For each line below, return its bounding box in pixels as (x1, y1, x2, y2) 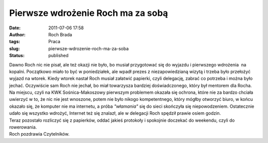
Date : (9, 25, 21, 31)
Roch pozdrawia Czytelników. (9, 131, 69, 137)
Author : (9, 31, 26, 37)
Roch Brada (48, 31, 72, 37)
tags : (9, 39, 20, 45)
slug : (9, 45, 20, 52)
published (48, 53, 69, 59)
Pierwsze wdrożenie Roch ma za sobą (9, 7, 168, 18)
